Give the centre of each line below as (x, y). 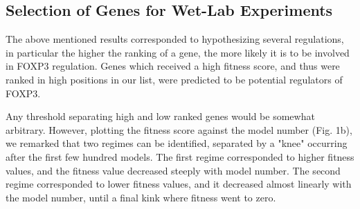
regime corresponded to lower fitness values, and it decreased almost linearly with (179, 184)
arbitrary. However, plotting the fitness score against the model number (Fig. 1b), (179, 129)
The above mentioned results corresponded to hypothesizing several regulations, (175, 39)
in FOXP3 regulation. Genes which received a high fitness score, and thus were (173, 66)
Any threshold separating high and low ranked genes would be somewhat (160, 116)
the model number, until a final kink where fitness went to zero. (141, 197)
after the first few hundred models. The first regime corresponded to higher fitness (180, 156)
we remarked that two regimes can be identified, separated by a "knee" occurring (177, 143)
